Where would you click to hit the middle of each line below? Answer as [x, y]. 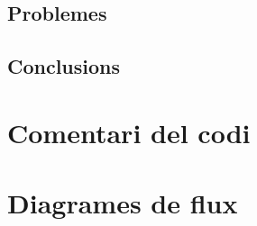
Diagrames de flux [123, 203]
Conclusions [64, 66]
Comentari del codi [129, 132]
